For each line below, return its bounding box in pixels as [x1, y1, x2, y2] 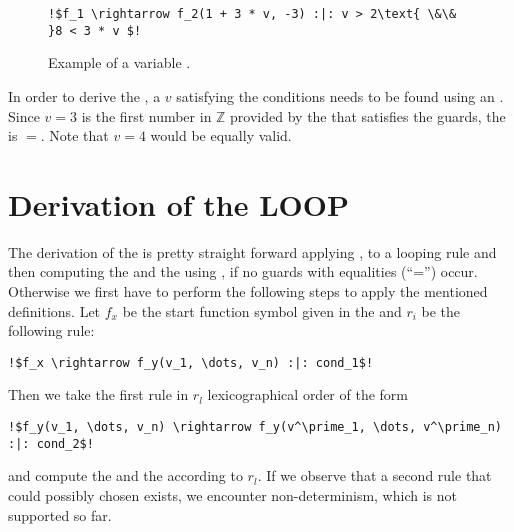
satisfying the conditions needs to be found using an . [176, 85, 504, 106]
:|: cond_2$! [8, 436, 94, 451]
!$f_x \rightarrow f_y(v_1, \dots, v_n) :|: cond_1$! [8, 355, 374, 370]
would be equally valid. [150, 125, 292, 146]
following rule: [8, 320, 95, 341]
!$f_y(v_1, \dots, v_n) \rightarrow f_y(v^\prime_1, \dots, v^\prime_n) [8, 420, 502, 435]
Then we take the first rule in [8, 384, 189, 405]
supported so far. [8, 504, 112, 525]
